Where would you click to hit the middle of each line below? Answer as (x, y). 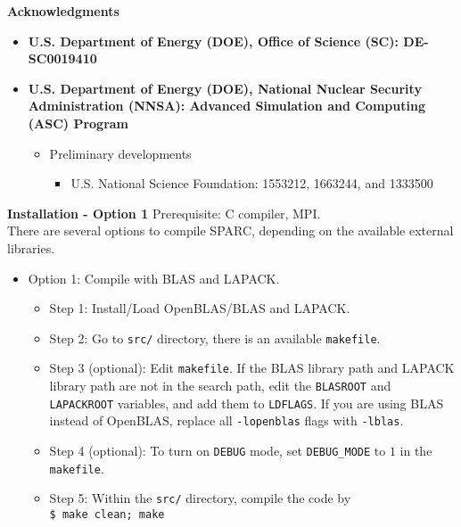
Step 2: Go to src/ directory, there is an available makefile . (215, 338)
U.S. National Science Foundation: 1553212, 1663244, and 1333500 (252, 183)
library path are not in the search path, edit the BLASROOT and (220, 386)
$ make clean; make (107, 514)
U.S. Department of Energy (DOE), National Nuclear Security (225, 88)
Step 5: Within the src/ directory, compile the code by (200, 498)
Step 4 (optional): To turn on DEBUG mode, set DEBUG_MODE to (218, 450)
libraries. (31, 247)
